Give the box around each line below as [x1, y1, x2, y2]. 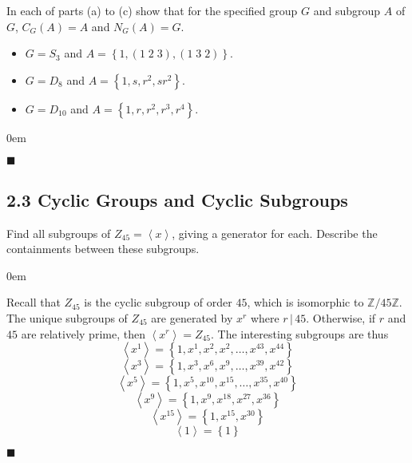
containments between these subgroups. [6, 240, 200, 257]
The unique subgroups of [6, 309, 128, 326]
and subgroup [313, 2, 381, 18]
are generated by [151, 309, 233, 326]
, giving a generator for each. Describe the [172, 224, 378, 241]
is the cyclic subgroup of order [84, 294, 232, 311]
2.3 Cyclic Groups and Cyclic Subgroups [6, 187, 348, 212]
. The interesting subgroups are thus [211, 325, 389, 342]
